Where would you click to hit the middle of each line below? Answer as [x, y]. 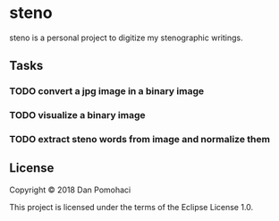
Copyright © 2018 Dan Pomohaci [70, 190]
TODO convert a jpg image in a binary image [107, 91]
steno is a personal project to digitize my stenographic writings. [126, 38]
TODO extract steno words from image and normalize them [140, 140]
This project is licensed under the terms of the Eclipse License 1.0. [131, 207]
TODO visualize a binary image [77, 115]
